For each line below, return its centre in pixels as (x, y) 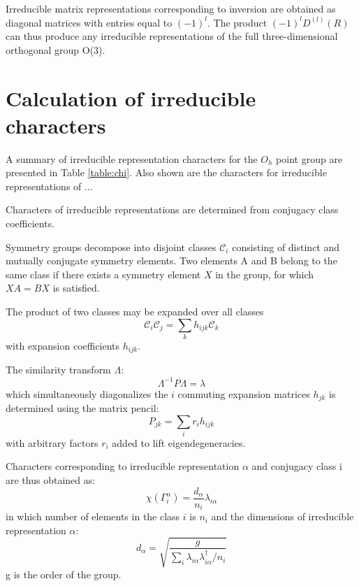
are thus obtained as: (51, 480)
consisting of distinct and (286, 246)
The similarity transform (58, 370)
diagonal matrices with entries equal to (89, 22)
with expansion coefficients (63, 345)
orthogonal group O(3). (56, 49)
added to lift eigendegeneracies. (179, 442)
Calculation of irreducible (131, 98)
